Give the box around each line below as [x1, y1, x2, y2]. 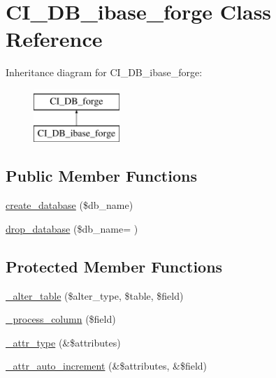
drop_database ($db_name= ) [6, 221, 138, 235]
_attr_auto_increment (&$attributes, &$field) [6, 358, 208, 373]
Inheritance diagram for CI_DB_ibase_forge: [6, 65, 203, 80]
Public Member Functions [6, 165, 197, 187]
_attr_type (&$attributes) [6, 335, 121, 349]
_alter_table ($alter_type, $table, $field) [6, 288, 184, 303]
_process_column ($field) [6, 312, 116, 326]
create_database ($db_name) [6, 198, 133, 212]
